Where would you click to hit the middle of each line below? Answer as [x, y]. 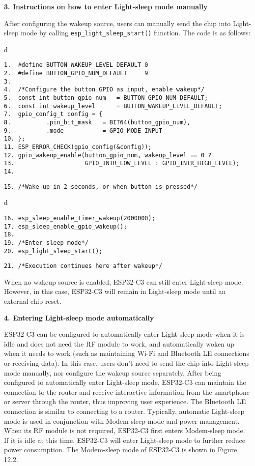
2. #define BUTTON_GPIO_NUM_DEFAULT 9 [76, 73]
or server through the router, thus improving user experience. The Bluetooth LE [125, 401]
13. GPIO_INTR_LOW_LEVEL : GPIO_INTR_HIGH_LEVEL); [122, 163]
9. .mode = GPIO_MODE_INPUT [83, 131]
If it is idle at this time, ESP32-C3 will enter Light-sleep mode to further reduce [125, 440]
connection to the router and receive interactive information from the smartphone [127, 392]
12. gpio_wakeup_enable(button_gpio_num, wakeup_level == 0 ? [108, 155]
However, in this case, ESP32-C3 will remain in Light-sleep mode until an [115, 291]
